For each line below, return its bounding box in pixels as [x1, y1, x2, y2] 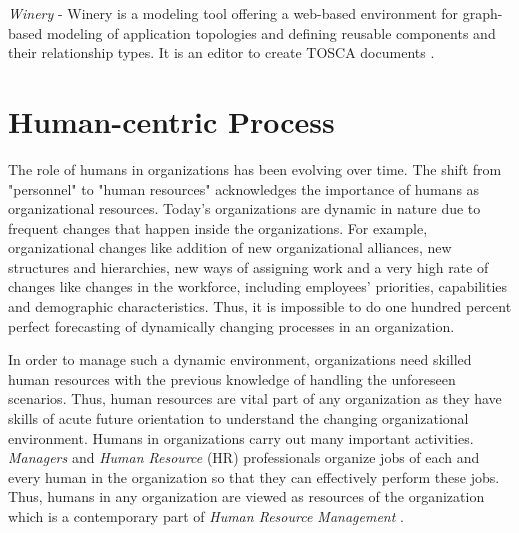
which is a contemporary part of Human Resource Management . [8, 506, 404, 526]
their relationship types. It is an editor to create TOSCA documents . [8, 42, 435, 63]
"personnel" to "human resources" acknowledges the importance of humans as [8, 178, 480, 199]
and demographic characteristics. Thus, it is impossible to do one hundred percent [8, 296, 512, 317]
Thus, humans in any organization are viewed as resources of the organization [8, 486, 485, 507]
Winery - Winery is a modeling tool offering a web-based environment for [8, 3, 459, 23]
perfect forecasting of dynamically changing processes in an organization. [8, 315, 455, 336]
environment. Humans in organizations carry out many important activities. [8, 427, 474, 448]
